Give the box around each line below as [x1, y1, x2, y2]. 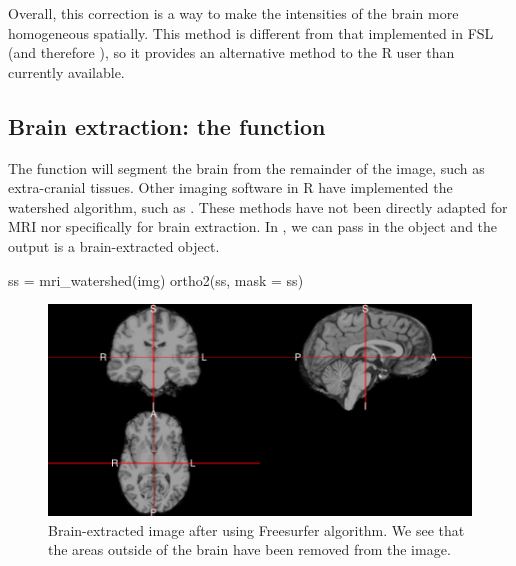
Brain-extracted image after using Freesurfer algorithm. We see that [48, 519, 465, 540]
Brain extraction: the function [8, 110, 326, 141]
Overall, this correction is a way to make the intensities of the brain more [8, 3, 459, 23]
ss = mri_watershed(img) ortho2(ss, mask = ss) [8, 269, 304, 290]
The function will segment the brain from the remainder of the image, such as [8, 157, 485, 178]
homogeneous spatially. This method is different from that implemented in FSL [8, 22, 494, 43]
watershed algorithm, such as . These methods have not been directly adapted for [8, 196, 508, 217]
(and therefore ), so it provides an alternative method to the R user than [8, 42, 455, 63]
